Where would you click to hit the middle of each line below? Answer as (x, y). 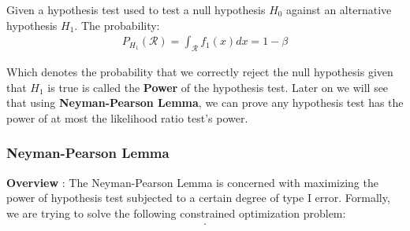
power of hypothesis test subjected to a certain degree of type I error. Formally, (198, 198)
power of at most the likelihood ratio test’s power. (127, 117)
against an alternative (339, 9)
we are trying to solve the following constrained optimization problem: (176, 213)
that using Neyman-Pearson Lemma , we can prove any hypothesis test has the (205, 103)
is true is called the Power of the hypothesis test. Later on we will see (218, 87)
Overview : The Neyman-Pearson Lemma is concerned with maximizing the (192, 182)
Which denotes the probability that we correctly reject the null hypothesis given (200, 72)
